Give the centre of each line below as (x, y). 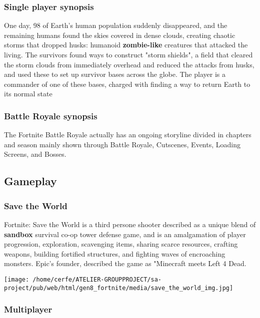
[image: (17, 279)
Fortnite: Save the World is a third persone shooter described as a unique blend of (130, 224)
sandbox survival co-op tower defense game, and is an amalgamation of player (125, 234)
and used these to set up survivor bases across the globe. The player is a (115, 74)
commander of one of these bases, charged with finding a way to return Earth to (127, 84)
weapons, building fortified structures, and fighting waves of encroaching (115, 253)
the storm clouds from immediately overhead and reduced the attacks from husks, (129, 64)
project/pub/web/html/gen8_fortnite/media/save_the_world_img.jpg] (119, 288)
